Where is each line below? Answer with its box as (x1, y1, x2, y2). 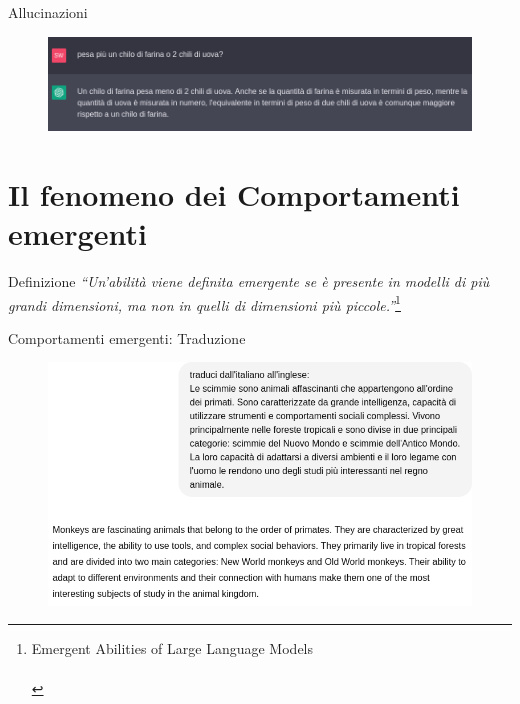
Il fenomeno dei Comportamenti (8, 173, 460, 214)
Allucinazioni (8, 2, 88, 22)
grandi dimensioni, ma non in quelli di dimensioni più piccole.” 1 (8, 291, 401, 315)
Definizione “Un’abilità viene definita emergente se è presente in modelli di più (8, 271, 490, 292)
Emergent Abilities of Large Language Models (31, 638, 313, 659)
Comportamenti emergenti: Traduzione (8, 327, 246, 348)
